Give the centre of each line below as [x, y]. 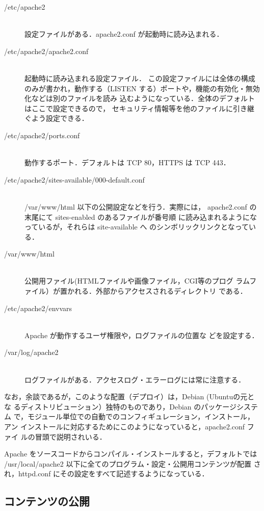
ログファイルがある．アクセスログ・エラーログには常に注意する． [135, 379]
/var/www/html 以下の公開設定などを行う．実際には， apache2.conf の [141, 206]
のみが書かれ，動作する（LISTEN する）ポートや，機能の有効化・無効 [142, 88]
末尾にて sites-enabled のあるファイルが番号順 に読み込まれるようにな [141, 216]
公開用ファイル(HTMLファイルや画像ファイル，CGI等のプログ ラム [137, 281]
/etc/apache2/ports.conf [42, 135]
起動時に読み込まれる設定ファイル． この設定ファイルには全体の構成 [140, 78]
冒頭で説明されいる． [71, 436]
